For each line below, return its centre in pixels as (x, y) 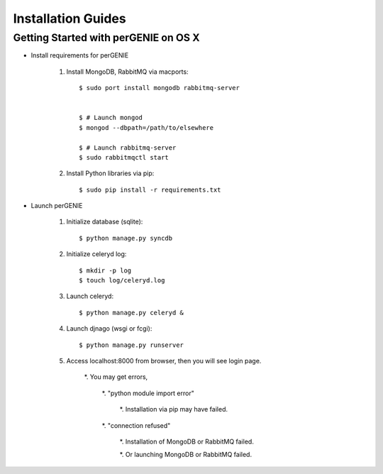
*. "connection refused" (136, 425)
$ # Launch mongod (111, 118)
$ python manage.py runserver (132, 345)
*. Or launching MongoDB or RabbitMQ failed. (185, 455)
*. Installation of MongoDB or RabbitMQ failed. (187, 441)
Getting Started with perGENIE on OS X (106, 38)
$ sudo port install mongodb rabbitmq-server (160, 88)
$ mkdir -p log (105, 270)
